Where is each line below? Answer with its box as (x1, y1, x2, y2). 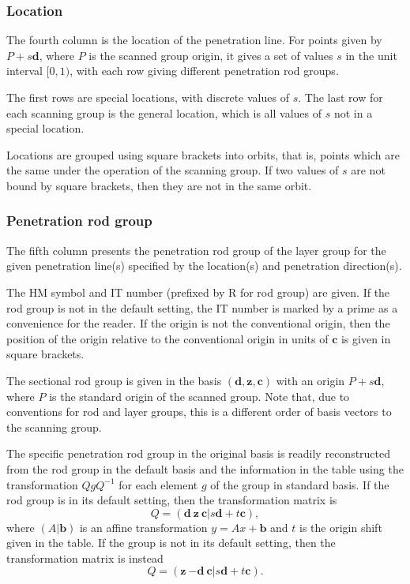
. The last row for (298, 89, 383, 105)
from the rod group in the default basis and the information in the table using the (6, 460, 404, 477)
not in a (333, 104, 373, 121)
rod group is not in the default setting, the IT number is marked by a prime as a (6, 299, 398, 316)
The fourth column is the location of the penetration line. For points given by (6, 32, 382, 48)
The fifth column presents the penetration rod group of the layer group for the (6, 241, 386, 258)
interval (6, 62, 43, 79)
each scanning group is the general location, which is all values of (6, 104, 322, 121)
